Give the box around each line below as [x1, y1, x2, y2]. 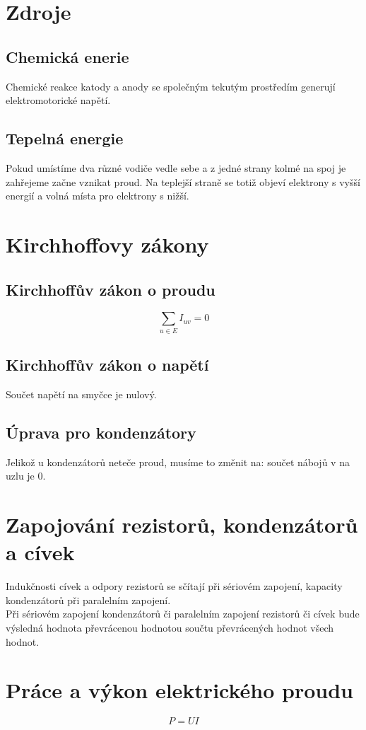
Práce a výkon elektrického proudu [6, 676, 353, 705]
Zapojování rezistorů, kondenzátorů [6, 510, 358, 539]
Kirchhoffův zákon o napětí [6, 354, 209, 376]
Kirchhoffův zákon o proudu [6, 278, 216, 300]
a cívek [6, 538, 75, 567]
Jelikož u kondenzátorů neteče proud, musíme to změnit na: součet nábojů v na [6, 454, 350, 469]
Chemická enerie [6, 45, 129, 67]
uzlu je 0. [6, 468, 46, 483]
